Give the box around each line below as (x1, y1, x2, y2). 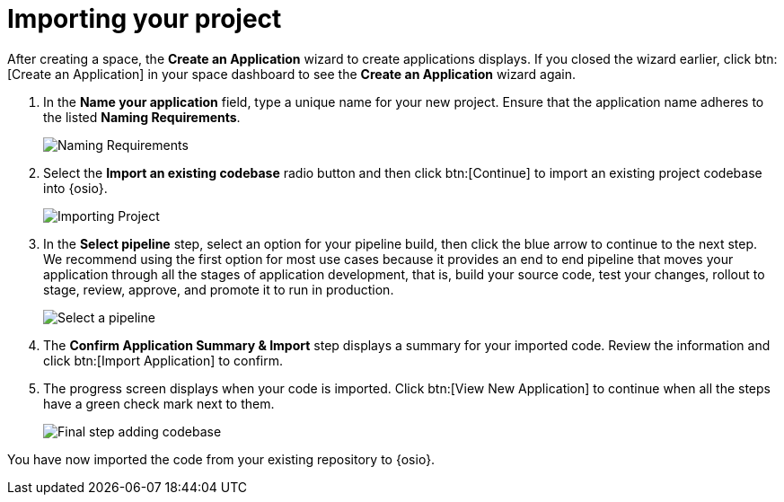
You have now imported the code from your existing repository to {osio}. (7, 451, 436, 467)
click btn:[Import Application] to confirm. (43, 352, 284, 368)
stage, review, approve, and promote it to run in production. (43, 281, 394, 297)
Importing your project (7, 4, 282, 34)
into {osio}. (43, 180, 108, 196)
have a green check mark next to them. (43, 395, 275, 411)
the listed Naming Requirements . (43, 109, 241, 125)
